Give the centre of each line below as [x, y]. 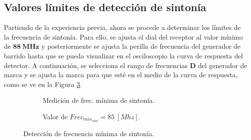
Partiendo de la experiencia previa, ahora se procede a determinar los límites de [122, 27]
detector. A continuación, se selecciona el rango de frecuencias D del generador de [125, 65]
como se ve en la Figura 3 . [43, 84]
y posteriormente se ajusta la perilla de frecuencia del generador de [141, 46]
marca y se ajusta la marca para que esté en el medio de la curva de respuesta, [121, 75]
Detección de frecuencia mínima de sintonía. [89, 133]
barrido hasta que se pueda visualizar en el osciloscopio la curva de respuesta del [124, 55]
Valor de [55, 116]
